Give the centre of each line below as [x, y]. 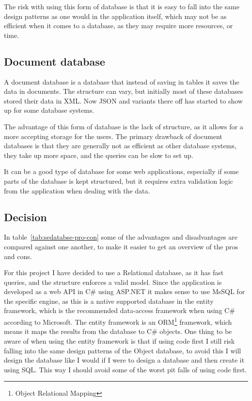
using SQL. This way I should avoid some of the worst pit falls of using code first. [125, 369]
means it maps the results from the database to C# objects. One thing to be [118, 331]
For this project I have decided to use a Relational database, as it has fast [114, 272]
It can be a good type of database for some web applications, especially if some [121, 171]
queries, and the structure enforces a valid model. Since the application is [113, 282]
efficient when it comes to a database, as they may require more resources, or [118, 26]
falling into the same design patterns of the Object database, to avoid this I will [123, 350]
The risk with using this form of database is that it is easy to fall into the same [122, 6]
